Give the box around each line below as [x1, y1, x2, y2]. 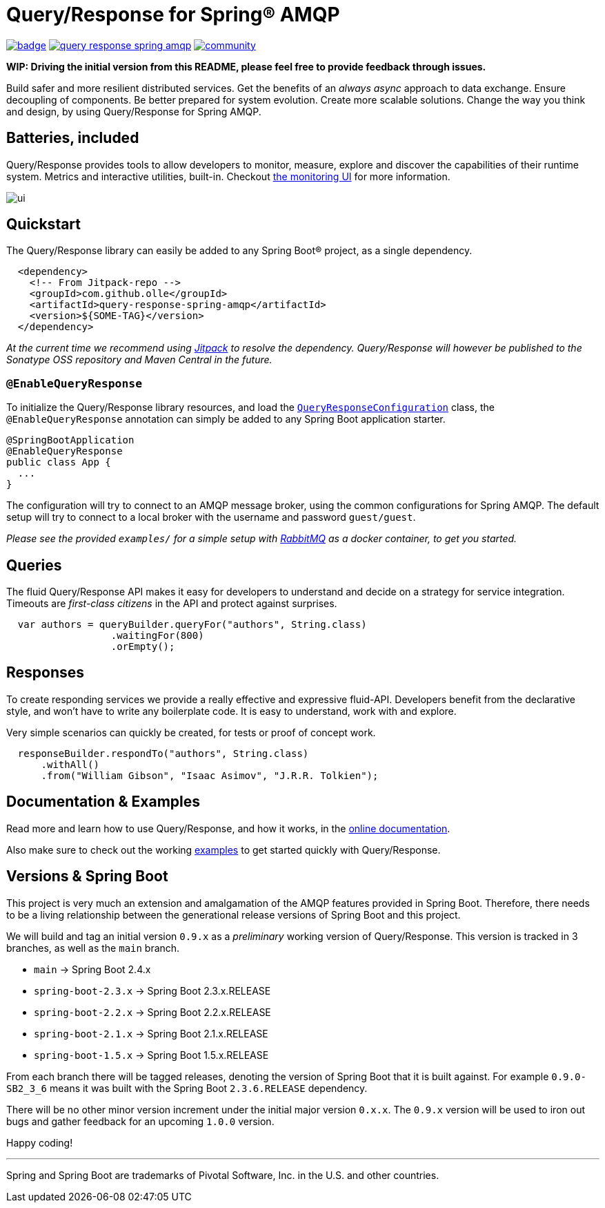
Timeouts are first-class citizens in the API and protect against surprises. [6, 597, 337, 610]
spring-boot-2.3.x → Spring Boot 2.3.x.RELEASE [34, 984, 271, 997]
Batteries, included [6, 129, 139, 147]
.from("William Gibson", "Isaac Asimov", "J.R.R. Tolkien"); [41, 769, 379, 781]
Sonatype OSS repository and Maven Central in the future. [6, 354, 272, 366]
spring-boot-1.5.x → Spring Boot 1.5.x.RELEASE [34, 1048, 269, 1061]
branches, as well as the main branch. [6, 941, 180, 954]
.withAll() [41, 758, 99, 770]
